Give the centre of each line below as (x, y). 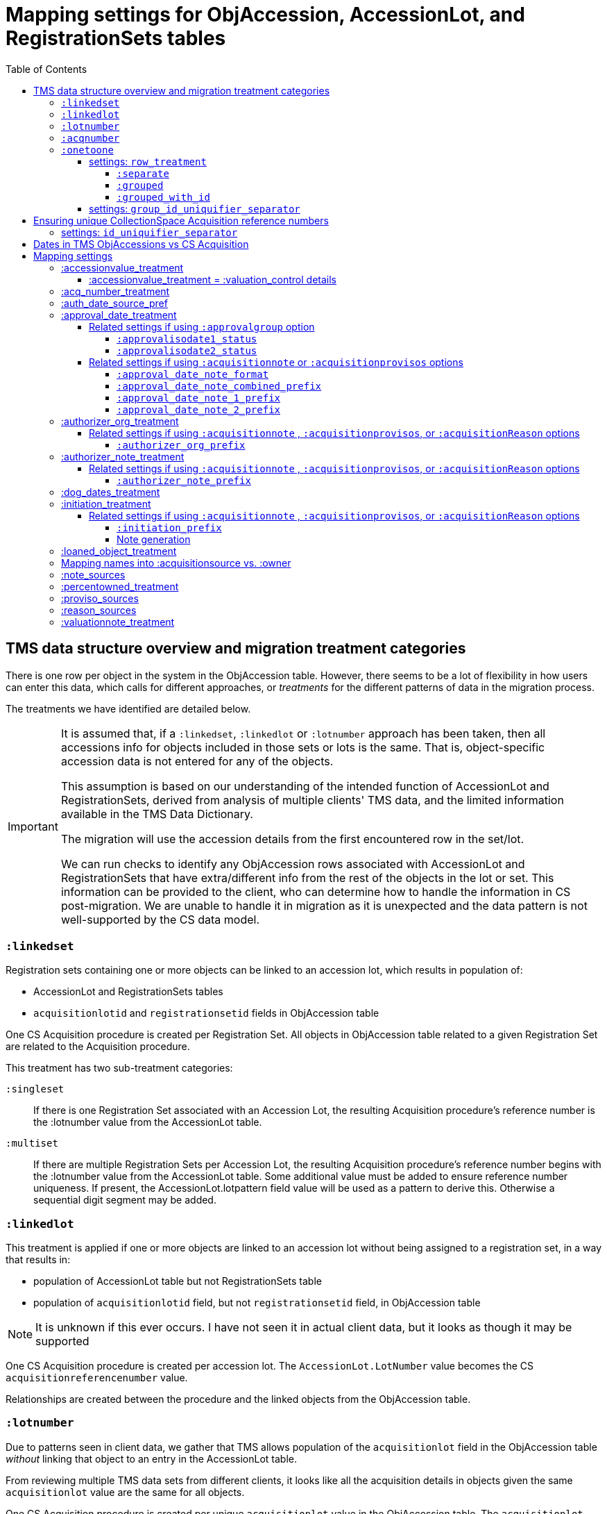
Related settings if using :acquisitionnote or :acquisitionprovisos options (276, 362)
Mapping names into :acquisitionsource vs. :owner (176, 563)
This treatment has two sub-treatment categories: (119, 1068)
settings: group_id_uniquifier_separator (195, 208)
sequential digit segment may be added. (125, 1200)
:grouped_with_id (163, 197)
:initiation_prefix (169, 527)
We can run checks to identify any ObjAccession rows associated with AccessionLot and (293, 864)
